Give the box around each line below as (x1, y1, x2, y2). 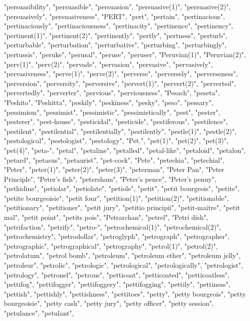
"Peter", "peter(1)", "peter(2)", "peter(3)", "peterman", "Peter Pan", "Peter (4, 164, 224, 174)
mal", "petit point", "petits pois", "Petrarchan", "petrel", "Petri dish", (4, 212, 208, 222)
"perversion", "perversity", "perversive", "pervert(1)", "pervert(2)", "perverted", (4, 78, 236, 88)
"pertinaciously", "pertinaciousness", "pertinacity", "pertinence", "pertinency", (4, 21, 233, 31)
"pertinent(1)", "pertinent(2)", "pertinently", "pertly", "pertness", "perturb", (4, 30, 228, 40)
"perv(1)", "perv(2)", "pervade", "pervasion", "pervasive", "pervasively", (4, 59, 213, 69)
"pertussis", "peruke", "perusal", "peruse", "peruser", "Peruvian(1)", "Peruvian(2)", (4, 49, 246, 59)
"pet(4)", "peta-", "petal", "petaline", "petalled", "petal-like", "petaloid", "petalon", (4, 145, 246, 155)
